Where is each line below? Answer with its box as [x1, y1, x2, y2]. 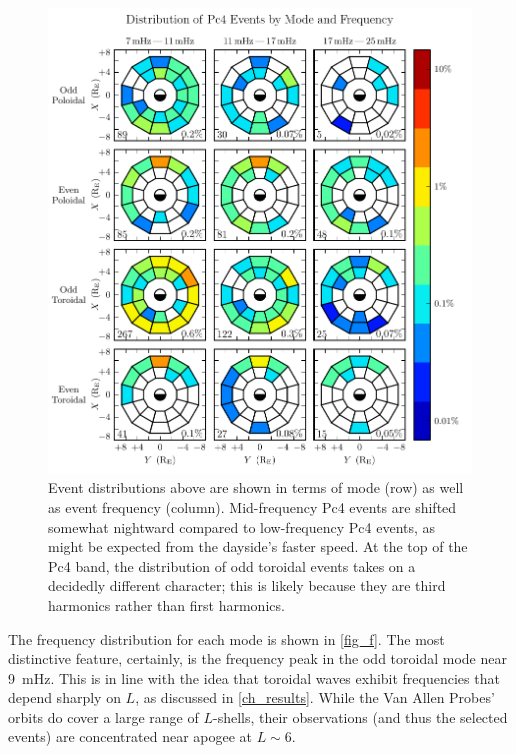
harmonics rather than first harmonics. [48, 594, 285, 615]
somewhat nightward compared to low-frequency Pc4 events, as [48, 516, 436, 537]
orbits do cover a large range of [8, 706, 199, 727]
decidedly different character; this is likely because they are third [48, 575, 446, 596]
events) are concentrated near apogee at [8, 726, 252, 747]
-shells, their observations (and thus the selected [213, 706, 508, 727]
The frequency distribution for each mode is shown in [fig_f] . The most [8, 628, 445, 649]
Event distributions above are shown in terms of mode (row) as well [48, 477, 464, 498]
